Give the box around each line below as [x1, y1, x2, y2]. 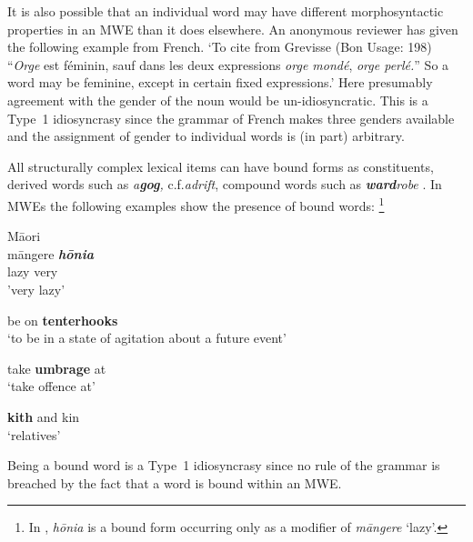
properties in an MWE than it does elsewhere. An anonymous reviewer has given [7, 19, 458, 38]
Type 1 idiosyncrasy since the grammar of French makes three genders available [7, 108, 455, 127]
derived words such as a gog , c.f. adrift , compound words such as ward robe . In [7, 175, 442, 194]
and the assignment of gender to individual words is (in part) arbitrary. [7, 126, 405, 146]
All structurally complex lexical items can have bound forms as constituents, [7, 156, 434, 176]
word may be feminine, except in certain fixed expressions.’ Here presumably [7, 73, 433, 92]
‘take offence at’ [7, 376, 96, 396]
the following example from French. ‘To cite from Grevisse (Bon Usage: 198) [7, 37, 432, 56]
